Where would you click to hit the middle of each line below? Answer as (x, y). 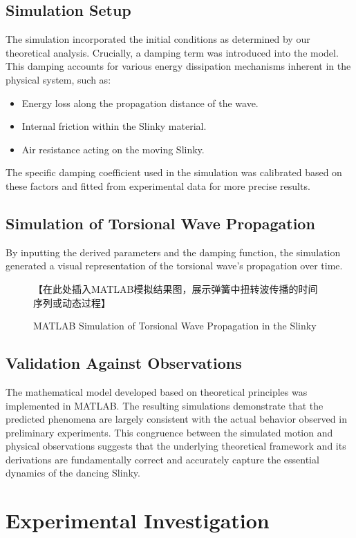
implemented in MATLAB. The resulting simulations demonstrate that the (165, 405)
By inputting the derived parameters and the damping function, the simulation (173, 252)
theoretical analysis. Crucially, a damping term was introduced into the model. (172, 52)
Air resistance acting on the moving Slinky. (113, 149)
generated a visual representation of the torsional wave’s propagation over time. (174, 266)
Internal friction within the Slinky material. (114, 126)
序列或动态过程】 (72, 302)
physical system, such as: (58, 79)
